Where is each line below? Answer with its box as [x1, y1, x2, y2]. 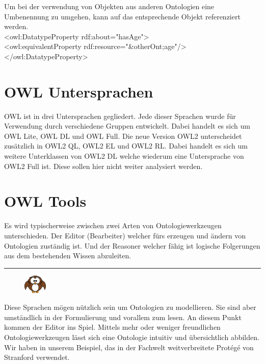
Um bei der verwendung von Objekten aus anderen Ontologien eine [4, 1, 215, 11]
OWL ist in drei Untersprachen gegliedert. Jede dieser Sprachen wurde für [4, 110, 236, 121]
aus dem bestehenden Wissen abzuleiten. [4, 250, 131, 261]
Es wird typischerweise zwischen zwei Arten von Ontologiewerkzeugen [4, 220, 222, 231]
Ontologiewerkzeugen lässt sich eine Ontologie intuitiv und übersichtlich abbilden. [4, 331, 259, 342]
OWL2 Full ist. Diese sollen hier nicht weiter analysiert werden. [4, 160, 203, 171]
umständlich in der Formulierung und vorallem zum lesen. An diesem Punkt [4, 311, 242, 322]
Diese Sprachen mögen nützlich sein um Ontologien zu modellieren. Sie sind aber [4, 302, 256, 312]
